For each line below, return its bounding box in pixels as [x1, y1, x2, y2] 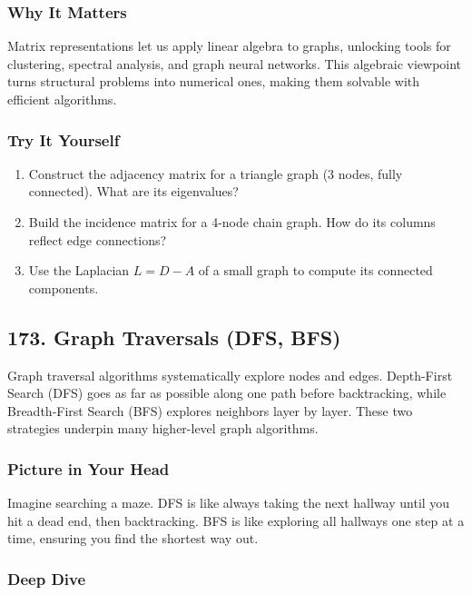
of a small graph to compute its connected [198, 261, 433, 280]
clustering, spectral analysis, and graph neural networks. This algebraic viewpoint [7, 54, 462, 73]
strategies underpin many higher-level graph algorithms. [7, 419, 319, 438]
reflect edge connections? [28, 230, 167, 249]
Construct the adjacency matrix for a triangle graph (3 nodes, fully [28, 164, 403, 183]
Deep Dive [7, 567, 86, 590]
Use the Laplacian [28, 261, 130, 280]
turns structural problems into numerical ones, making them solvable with [7, 72, 420, 91]
